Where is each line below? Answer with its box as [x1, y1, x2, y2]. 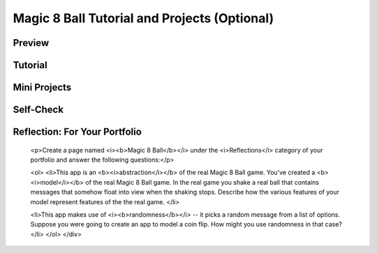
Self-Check [13, 104, 64, 116]
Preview [13, 37, 50, 49]
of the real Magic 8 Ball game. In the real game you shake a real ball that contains [84, 178, 319, 186]
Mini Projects [13, 82, 72, 93]
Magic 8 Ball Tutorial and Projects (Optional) [13, 10, 274, 26]
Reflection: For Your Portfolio [13, 126, 142, 138]
